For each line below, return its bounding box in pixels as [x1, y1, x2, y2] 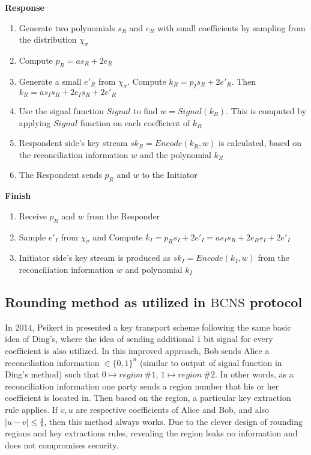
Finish [5, 189, 31, 202]
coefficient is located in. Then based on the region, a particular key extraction [5, 391, 291, 404]
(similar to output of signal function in [139, 356, 282, 368]
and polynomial [125, 263, 183, 275]
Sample [19, 230, 46, 243]
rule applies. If [5, 403, 58, 415]
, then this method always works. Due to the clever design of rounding [44, 415, 303, 427]
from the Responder [86, 209, 160, 222]
